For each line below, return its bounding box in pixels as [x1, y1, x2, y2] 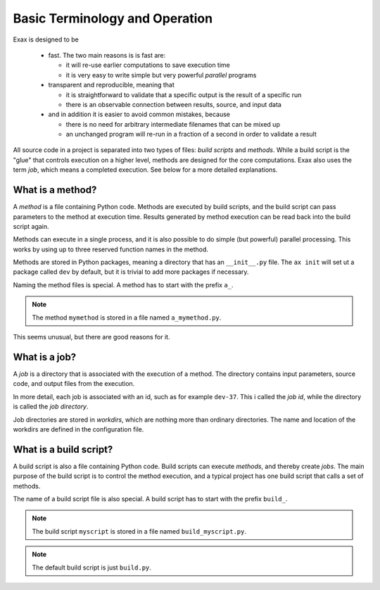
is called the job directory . [13, 402, 89, 411]
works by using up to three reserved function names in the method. [13, 245, 209, 253]
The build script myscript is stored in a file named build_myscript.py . [32, 527, 246, 535]
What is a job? [13, 351, 77, 363]
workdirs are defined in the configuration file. [13, 425, 144, 433]
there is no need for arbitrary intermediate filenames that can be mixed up [65, 120, 281, 128]
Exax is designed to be [13, 35, 79, 44]
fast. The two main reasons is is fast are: [48, 51, 166, 59]
